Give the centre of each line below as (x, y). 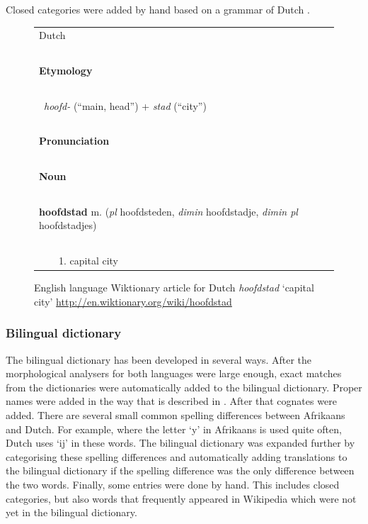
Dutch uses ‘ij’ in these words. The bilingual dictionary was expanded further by (180, 443)
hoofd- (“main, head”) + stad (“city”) (125, 105)
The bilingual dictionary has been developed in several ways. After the (159, 359)
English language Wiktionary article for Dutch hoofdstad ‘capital (174, 288)
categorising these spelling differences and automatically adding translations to (177, 456)
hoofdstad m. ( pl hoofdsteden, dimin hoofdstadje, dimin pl (168, 211)
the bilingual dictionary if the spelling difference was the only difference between (180, 470)
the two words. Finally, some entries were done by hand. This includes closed (173, 484)
